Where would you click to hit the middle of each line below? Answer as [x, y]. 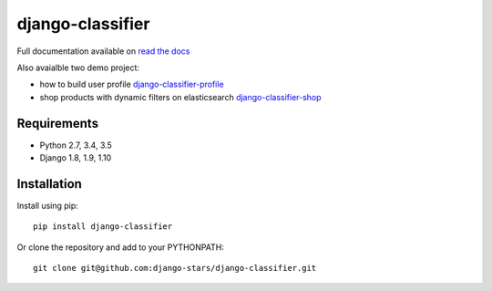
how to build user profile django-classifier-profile [132, 84]
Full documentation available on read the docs [103, 51]
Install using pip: [48, 205]
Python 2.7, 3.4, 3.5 [76, 145]
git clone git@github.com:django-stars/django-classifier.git [175, 268]
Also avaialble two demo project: [78, 68]
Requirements [58, 123]
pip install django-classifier [103, 227]
